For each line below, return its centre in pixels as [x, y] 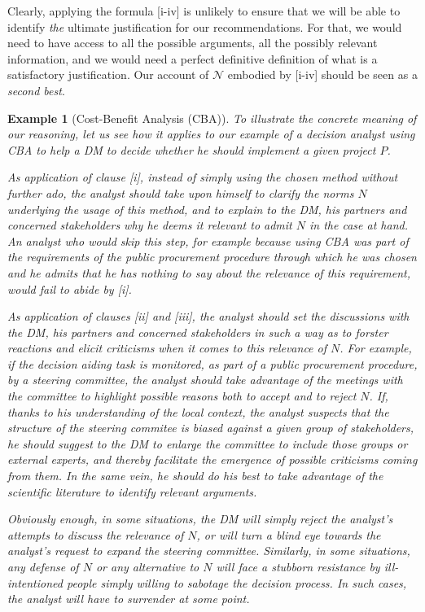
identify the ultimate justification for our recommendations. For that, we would [205, 26]
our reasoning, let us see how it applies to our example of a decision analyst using [211, 134]
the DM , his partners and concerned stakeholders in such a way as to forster [198, 332]
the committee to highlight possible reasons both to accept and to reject [182, 396]
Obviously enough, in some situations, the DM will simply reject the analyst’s [200, 519]
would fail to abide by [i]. [70, 289]
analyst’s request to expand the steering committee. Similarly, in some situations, [209, 551]
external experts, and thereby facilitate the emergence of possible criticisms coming [212, 459]
